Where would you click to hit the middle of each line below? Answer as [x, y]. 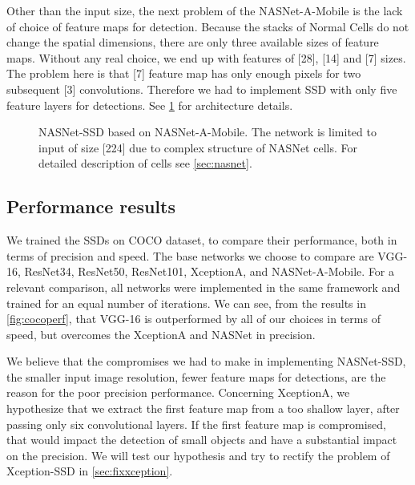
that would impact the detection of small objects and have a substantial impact [202, 440]
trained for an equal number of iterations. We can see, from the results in [186, 303]
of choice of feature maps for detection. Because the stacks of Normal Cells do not [208, 26]
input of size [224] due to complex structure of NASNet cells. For [198, 147]
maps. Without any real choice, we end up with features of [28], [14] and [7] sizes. [206, 57]
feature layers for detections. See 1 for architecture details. [150, 105]
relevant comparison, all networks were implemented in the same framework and [203, 287]
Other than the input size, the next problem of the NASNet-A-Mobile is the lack [205, 10]
